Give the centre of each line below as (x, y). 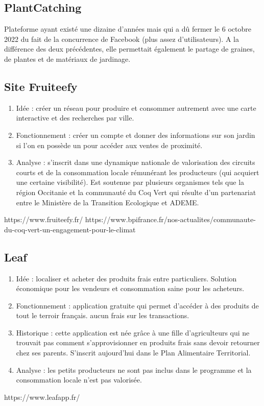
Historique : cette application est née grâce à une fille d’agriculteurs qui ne (133, 332)
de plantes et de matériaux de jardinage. (67, 58)
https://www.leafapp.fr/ (42, 397)
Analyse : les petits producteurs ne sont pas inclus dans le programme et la (134, 369)
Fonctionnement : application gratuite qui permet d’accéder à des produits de (137, 305)
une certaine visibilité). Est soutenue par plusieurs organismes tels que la (130, 182)
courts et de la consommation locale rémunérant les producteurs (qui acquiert (138, 172)
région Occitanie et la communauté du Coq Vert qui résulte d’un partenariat (136, 192)
